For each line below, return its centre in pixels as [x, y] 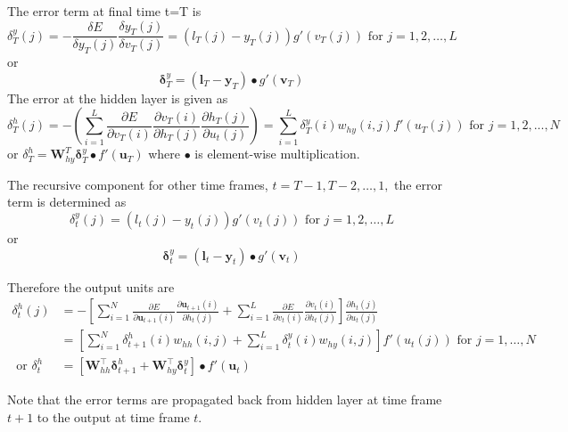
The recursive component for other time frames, [138, 184]
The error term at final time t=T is [104, 11]
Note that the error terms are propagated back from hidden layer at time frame [225, 399]
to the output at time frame [113, 416]
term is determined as [67, 202]
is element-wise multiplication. [277, 154]
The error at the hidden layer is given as [118, 98]
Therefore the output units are [91, 286]
